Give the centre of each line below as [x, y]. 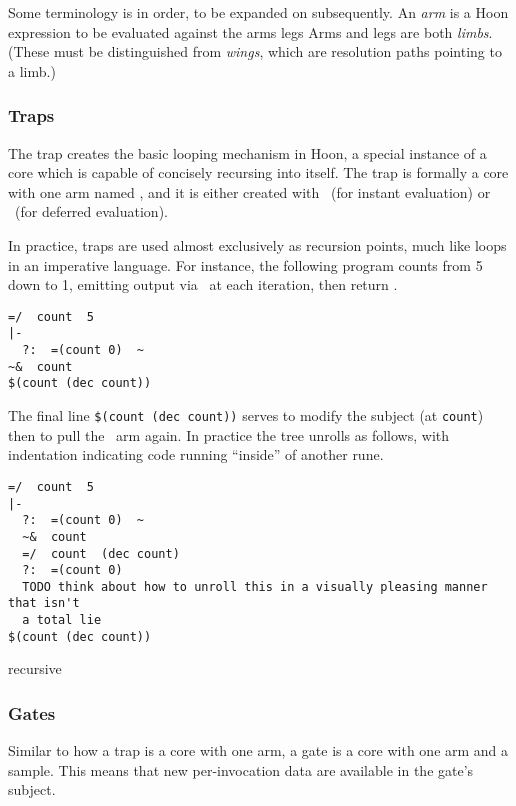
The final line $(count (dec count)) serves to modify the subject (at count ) [246, 415]
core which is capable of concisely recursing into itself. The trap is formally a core [258, 172]
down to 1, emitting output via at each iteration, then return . [203, 284]
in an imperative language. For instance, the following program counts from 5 [245, 264]
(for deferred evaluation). [91, 211]
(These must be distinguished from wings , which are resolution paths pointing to [255, 51]
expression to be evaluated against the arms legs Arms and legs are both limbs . [250, 31]
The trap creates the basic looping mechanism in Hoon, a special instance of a [247, 152]
